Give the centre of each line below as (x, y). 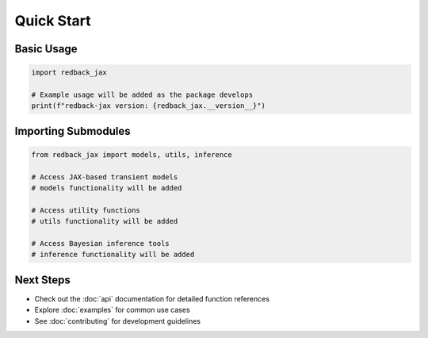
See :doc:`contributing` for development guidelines (118, 321)
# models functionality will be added (107, 188)
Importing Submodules (73, 131)
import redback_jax (69, 73)
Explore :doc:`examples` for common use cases (112, 310)
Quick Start (53, 21)
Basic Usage (46, 49)
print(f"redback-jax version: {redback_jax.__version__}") (148, 106)
